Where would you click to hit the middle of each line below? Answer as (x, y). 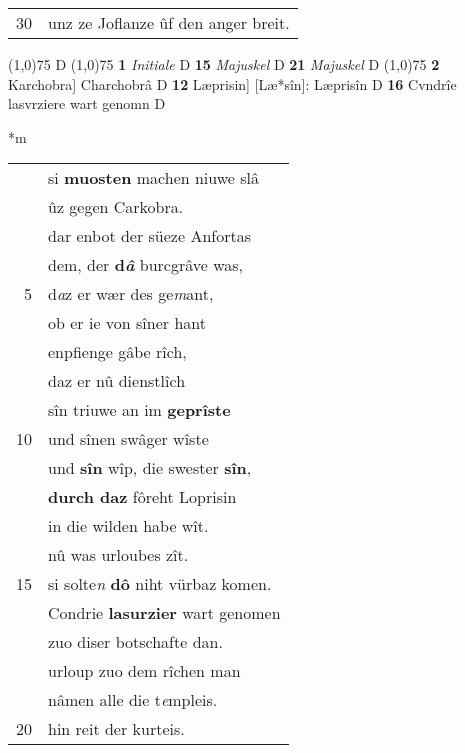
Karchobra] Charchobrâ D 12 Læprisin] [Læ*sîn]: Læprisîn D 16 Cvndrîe (232, 83)
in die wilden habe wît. (128, 526)
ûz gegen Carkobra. (116, 207)
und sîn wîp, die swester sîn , (150, 468)
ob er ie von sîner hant (127, 323)
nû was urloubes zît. (118, 555)
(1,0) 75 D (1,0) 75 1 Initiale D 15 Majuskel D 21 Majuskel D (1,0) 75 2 (224, 64)
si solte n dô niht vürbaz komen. (160, 584)
